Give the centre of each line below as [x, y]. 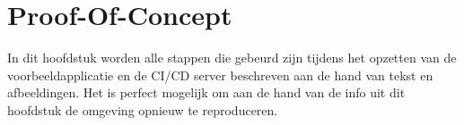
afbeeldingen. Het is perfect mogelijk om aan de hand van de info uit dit [206, 92]
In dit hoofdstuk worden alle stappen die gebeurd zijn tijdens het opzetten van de [232, 58]
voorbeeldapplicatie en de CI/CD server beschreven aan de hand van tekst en [220, 75]
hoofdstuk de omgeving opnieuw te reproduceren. [143, 109]
